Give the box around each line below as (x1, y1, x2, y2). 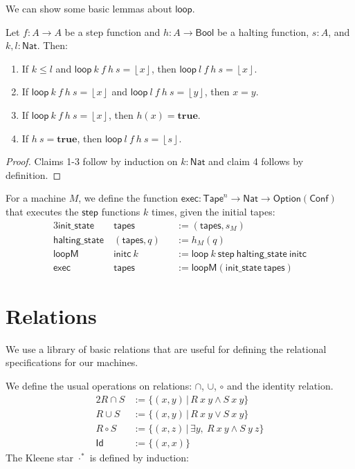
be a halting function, (217, 24, 309, 39)
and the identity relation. (226, 378, 334, 392)
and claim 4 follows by (208, 154, 304, 169)
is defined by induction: (89, 450, 189, 464)
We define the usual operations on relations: (6, 378, 192, 392)
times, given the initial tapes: (151, 204, 275, 218)
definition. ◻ (6, 167, 62, 182)
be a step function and (64, 24, 161, 39)
